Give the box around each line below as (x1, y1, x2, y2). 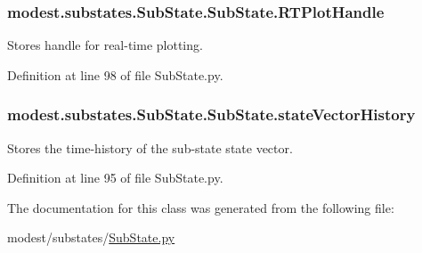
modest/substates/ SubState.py (7, 228, 175, 247)
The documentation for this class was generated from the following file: (7, 198, 394, 216)
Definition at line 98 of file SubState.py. (7, 65, 223, 84)
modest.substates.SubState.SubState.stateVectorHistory (7, 103, 416, 126)
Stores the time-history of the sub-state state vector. (7, 138, 293, 157)
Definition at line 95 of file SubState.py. (7, 168, 223, 187)
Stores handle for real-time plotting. (7, 36, 203, 54)
